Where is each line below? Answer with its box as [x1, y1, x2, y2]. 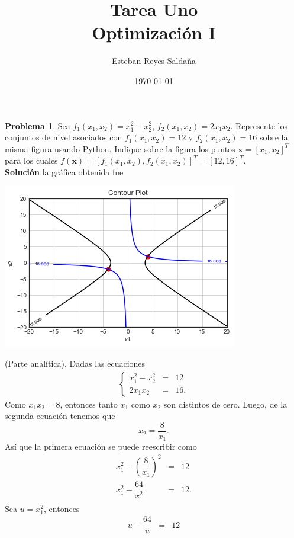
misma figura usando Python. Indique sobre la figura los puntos [5, 142, 235, 155]
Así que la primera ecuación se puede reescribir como [5, 440, 197, 453]
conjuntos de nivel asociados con [5, 131, 122, 143]
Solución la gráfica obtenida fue [5, 165, 124, 178]
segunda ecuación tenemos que [5, 409, 115, 422]
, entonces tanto [60, 398, 118, 410]
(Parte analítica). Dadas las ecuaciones [5, 357, 146, 370]
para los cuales [5, 154, 58, 166]
